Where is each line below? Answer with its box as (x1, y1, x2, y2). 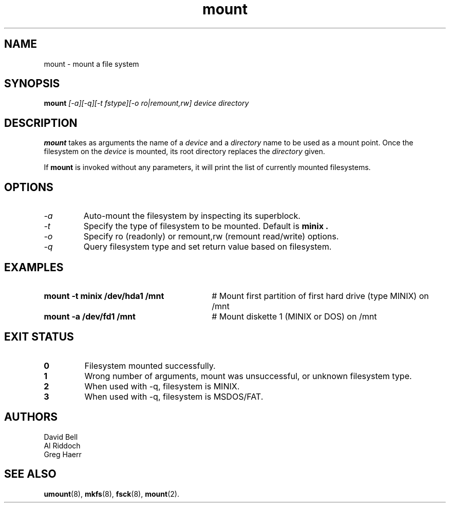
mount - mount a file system (44, 59, 139, 68)
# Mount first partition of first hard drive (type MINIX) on (212, 290, 429, 301)
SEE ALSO (4, 467, 57, 481)
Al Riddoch (44, 441, 81, 450)
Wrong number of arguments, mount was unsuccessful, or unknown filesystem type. (84, 370, 412, 381)
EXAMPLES (4, 260, 64, 274)
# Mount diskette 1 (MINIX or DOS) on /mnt (212, 311, 377, 322)
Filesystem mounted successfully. (84, 360, 216, 371)
